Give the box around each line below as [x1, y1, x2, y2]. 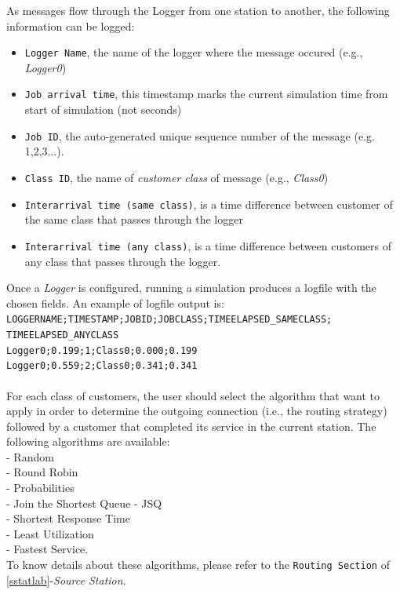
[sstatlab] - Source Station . [6, 571, 126, 588]
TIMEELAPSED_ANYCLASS [6, 329, 119, 341]
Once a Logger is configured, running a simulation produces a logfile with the [6, 279, 376, 296]
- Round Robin [6, 464, 78, 480]
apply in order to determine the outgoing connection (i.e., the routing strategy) [6, 403, 387, 419]
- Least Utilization [6, 525, 94, 541]
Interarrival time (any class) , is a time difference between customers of [24, 237, 392, 253]
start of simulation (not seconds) [24, 101, 182, 118]
